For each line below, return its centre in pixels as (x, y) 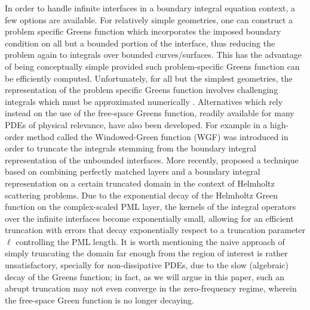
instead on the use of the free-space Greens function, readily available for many (150, 113)
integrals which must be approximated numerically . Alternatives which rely (144, 101)
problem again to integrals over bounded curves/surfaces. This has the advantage (153, 55)
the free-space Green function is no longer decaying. (99, 300)
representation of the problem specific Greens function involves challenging (142, 90)
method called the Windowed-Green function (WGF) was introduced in (157, 136)
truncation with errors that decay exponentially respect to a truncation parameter (155, 230)
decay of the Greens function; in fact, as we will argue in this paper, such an (145, 276)
